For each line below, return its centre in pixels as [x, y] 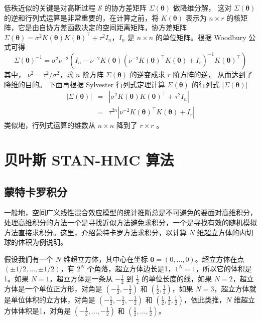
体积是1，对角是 [44, 310]
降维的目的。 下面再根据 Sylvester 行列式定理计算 [85, 84]
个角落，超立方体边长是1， [131, 269]
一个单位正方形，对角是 [63, 288]
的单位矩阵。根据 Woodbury [201, 37]
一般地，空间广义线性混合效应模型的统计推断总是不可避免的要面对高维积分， [130, 212]
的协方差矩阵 [126, 8]
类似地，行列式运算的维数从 [50, 125]
